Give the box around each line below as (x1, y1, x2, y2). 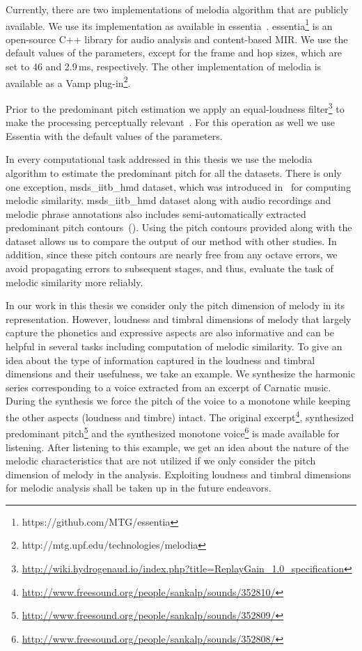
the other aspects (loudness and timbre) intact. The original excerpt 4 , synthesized (6, 408, 354, 424)
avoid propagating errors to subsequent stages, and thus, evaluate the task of (6, 261, 333, 276)
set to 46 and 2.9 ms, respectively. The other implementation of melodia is (6, 59, 322, 74)
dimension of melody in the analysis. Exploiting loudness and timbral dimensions (6, 466, 352, 481)
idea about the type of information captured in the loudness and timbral (6, 352, 315, 367)
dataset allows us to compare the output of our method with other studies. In (6, 233, 337, 248)
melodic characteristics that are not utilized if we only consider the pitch (6, 453, 316, 468)
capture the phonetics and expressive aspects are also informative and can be (6, 325, 334, 340)
